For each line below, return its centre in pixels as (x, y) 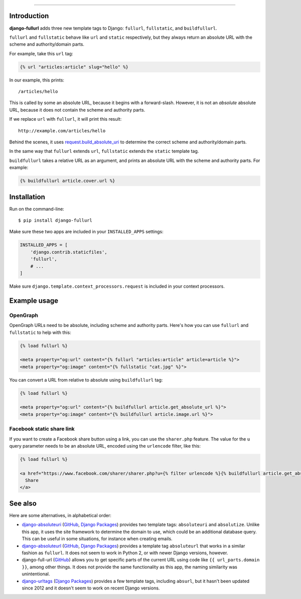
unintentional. (36, 574)
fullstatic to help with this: (40, 332)
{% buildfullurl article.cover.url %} (67, 181)
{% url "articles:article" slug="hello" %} (74, 67)
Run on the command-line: (37, 209)
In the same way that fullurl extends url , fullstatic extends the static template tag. (104, 151)
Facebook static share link (42, 429)
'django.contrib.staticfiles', (69, 252)
